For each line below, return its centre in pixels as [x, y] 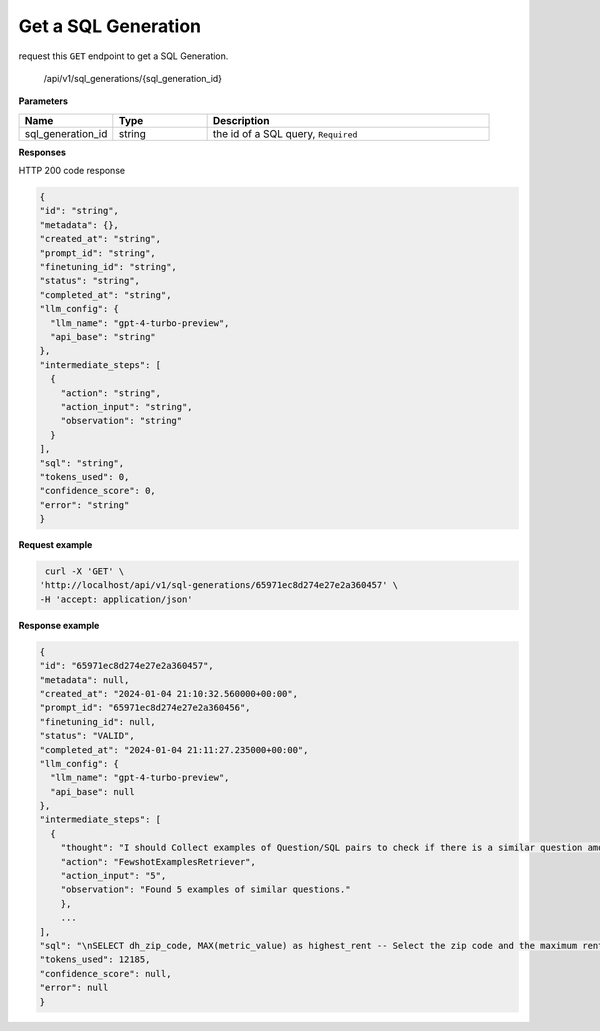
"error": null [74, 988]
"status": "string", [89, 281]
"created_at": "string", [100, 239]
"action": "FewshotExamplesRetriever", [158, 861]
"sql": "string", [82, 463]
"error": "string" [84, 504]
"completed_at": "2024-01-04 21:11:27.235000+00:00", [174, 749]
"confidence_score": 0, [98, 491]
